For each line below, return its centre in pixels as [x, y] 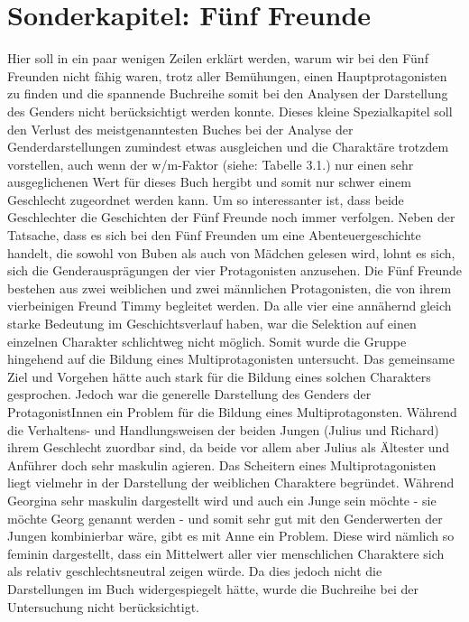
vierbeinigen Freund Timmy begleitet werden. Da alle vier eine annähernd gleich [230, 306]
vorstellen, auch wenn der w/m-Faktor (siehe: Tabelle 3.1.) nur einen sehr [211, 164]
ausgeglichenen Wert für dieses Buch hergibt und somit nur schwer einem [209, 182]
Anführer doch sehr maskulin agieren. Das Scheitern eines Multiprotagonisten [222, 464]
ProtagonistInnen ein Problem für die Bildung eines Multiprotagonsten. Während [232, 412]
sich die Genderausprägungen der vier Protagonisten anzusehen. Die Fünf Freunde [235, 270]
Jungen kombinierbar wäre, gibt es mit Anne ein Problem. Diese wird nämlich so [231, 536]
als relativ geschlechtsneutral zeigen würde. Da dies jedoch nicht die [195, 571]
